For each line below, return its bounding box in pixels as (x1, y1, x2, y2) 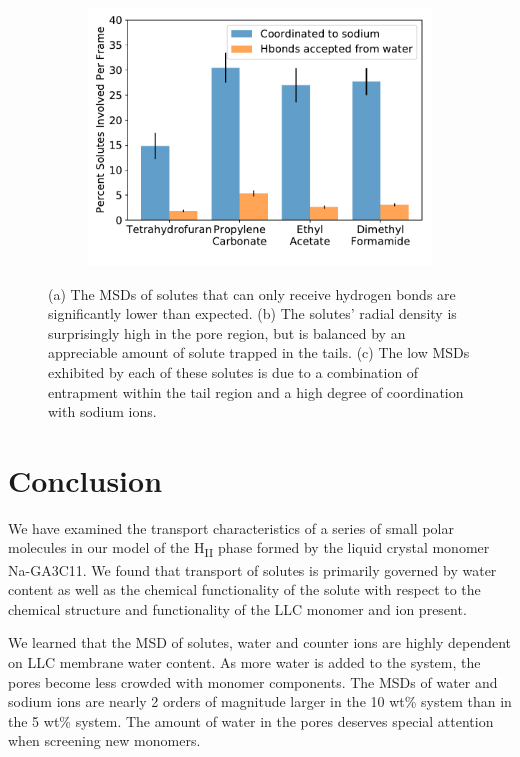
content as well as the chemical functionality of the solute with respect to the (8, 579, 481, 600)
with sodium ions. (48, 401, 157, 422)
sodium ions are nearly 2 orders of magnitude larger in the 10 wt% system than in (8, 691, 512, 712)
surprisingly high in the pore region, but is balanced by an (48, 322, 406, 343)
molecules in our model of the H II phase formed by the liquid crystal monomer (8, 537, 490, 561)
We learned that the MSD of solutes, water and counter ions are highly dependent (8, 632, 512, 653)
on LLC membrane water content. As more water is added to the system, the (8, 651, 481, 672)
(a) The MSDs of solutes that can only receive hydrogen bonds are (48, 283, 456, 304)
